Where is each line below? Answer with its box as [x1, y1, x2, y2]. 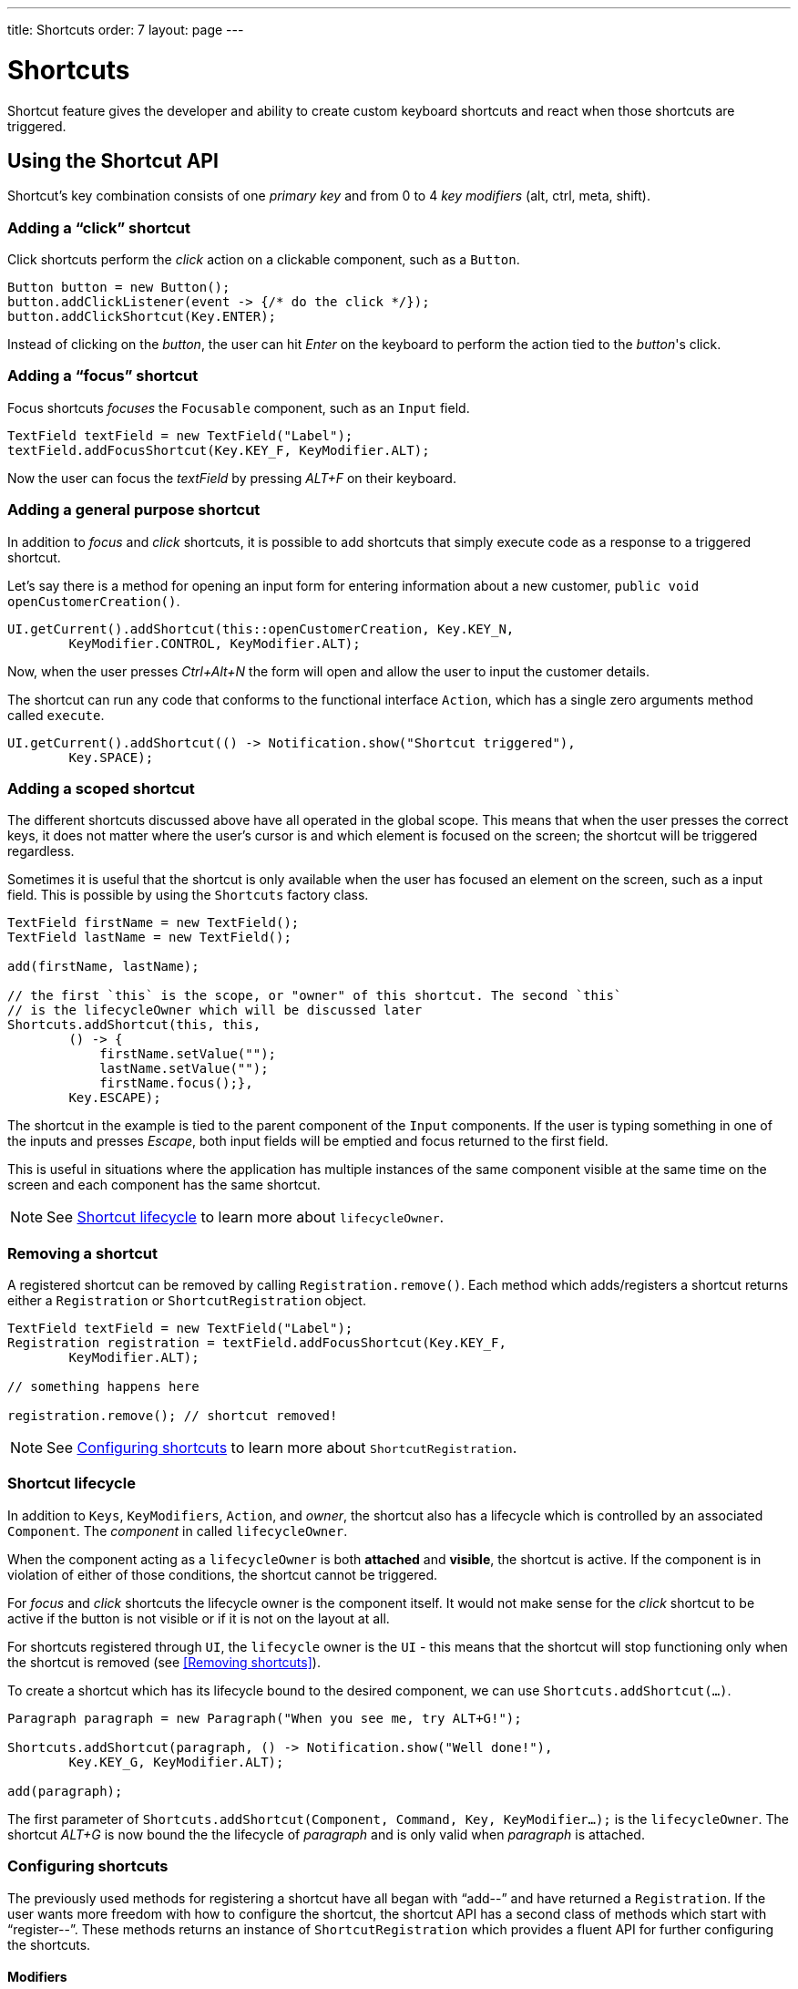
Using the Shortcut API [7, 149, 219, 172]
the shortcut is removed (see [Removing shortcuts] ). [7, 1654, 321, 1670]
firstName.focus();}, [99, 1076, 253, 1091]
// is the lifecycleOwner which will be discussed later [7, 1003, 423, 1018]
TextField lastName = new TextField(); [7, 930, 292, 945]
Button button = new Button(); [7, 280, 230, 295]
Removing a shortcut [7, 1243, 158, 1262]
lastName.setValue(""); [99, 1061, 269, 1077]
